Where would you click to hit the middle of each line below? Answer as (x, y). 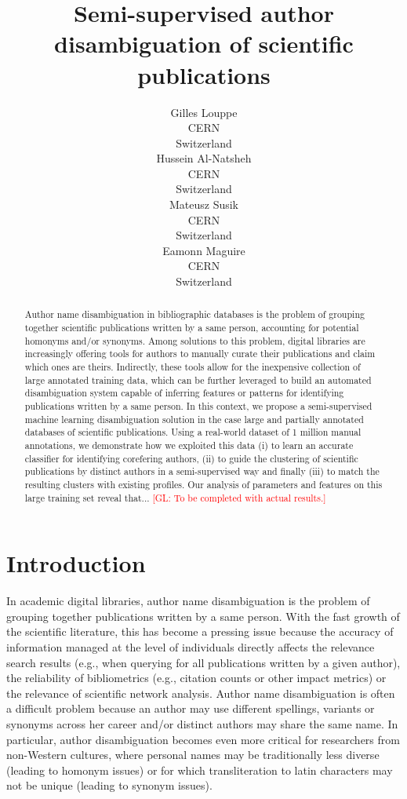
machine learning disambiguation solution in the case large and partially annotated (194, 419)
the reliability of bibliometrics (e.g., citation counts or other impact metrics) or (196, 678)
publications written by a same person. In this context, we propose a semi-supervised (198, 406)
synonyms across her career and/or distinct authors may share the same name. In (202, 723)
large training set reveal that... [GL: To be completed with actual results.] (175, 497)
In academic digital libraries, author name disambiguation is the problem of (188, 601)
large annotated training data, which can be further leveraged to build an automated (198, 379)
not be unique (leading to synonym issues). (109, 785)
